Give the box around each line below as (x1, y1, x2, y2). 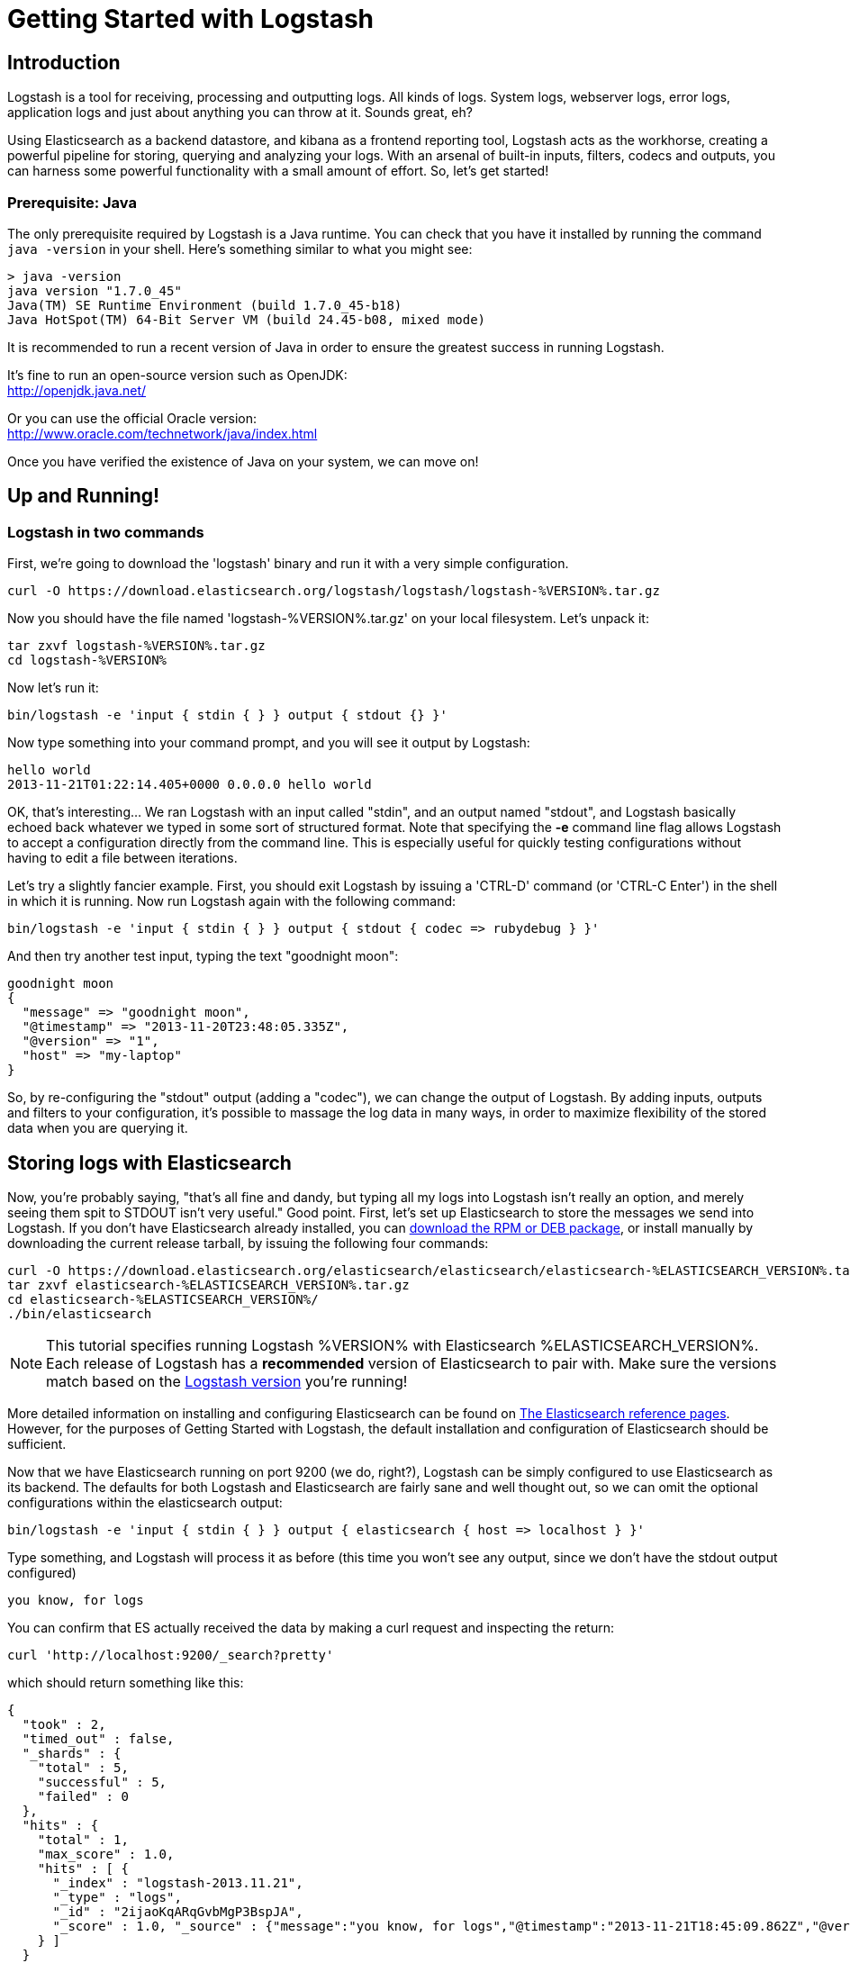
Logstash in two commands (7, 522, 204, 541)
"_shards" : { (22, 1745, 122, 1760)
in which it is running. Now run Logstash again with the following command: (7, 893, 457, 909)
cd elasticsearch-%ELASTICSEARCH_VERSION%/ (7, 1291, 319, 1307)
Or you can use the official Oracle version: (7, 410, 258, 426)
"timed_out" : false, (22, 1731, 175, 1746)
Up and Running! (7, 484, 160, 508)
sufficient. (7, 1435, 67, 1452)
